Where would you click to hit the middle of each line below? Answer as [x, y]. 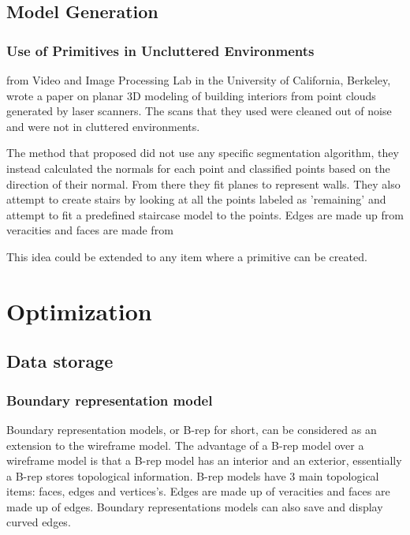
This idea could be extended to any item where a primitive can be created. [187, 256]
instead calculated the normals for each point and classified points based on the [198, 168]
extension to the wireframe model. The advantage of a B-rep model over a [185, 445]
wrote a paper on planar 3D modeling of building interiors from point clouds [191, 95]
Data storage [60, 361]
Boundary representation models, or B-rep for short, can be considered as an [192, 429]
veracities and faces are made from [90, 230]
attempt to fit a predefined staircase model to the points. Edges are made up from [205, 214]
